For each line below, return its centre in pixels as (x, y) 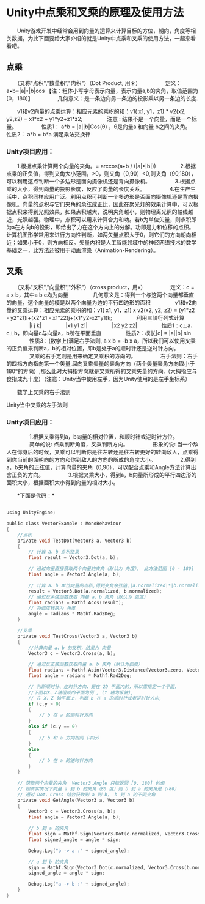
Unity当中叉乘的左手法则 (37, 405)
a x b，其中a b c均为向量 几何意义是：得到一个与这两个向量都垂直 (100, 295)
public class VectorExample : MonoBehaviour (64, 524)
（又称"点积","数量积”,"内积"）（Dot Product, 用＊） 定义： (99, 83)
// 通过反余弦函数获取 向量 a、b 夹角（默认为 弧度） (88, 597)
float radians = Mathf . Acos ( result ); (76, 602)
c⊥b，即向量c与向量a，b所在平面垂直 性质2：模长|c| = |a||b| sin (99, 333)
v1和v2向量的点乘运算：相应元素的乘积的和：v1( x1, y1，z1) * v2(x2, (101, 111)
